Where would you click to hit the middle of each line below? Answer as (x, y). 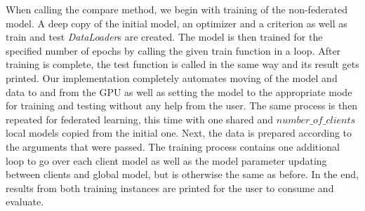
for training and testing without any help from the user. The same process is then (182, 105)
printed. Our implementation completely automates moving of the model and (172, 77)
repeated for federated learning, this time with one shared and (140, 119)
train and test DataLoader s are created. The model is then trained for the (164, 37)
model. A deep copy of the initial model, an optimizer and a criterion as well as (177, 23)
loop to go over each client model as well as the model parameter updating (166, 160)
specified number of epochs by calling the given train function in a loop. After (173, 50)
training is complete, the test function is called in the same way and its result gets (182, 64)
